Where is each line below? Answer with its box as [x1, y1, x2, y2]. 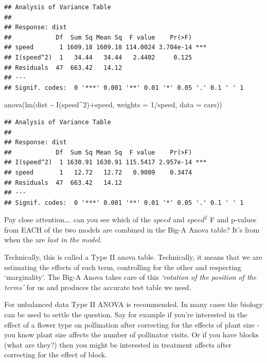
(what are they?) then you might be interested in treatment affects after [4, 339, 232, 350]
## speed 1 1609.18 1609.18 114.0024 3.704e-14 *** [4, 44, 207, 51]
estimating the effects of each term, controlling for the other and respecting [4, 261, 241, 272]
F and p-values [209, 214, 257, 225]
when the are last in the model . [4, 234, 102, 245]
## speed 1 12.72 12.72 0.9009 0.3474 [4, 168, 192, 176]
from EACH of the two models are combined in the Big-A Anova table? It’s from [4, 224, 260, 235]
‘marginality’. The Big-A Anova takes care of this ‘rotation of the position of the [4, 272, 257, 282]
